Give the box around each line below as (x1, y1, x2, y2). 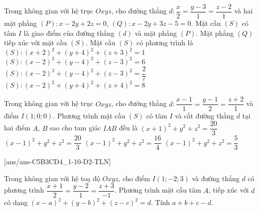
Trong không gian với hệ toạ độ (4, 173, 100, 183)
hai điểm (4, 122, 30, 133)
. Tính (151, 197, 170, 208)
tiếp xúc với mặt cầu (4, 37, 67, 48)
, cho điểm (118, 173, 150, 183)
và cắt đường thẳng (175, 110, 234, 121)
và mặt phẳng (134, 27, 177, 38)
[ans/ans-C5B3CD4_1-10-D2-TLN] (4, 156, 111, 167)
